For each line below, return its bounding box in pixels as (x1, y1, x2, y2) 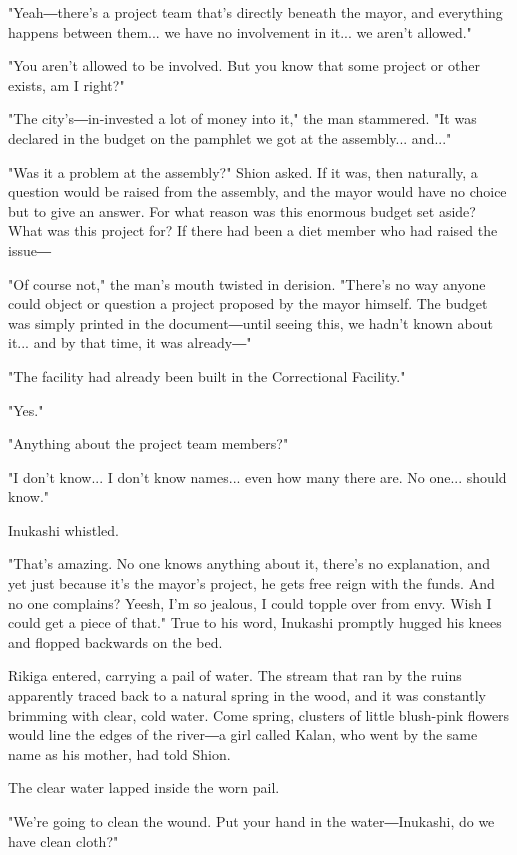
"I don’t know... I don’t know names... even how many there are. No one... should (8, 466, 507, 487)
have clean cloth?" (8, 830, 119, 851)
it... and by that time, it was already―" (8, 332, 252, 353)
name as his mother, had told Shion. (8, 743, 231, 764)
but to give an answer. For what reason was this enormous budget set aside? (8, 200, 476, 221)
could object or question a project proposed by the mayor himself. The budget (8, 293, 488, 314)
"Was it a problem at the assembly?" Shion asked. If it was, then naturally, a (8, 161, 478, 182)
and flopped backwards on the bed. (8, 631, 223, 652)
